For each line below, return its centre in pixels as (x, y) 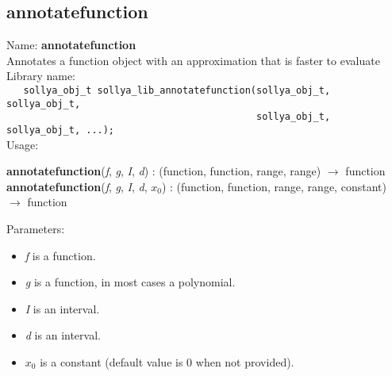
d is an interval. (63, 335)
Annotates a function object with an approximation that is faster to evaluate (193, 60)
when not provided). (245, 361)
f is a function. (60, 255)
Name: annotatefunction (71, 45)
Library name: (41, 76)
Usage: (23, 144)
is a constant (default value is (111, 361)
